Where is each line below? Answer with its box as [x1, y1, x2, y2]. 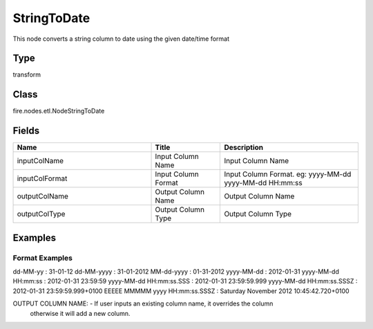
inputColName [17, 156, 64, 166]
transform [12, 70, 41, 79]
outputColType [17, 209, 66, 219]
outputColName [17, 191, 69, 201]
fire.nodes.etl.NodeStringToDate [12, 107, 105, 115]
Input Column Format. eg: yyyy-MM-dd [224, 169, 352, 179]
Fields [12, 125, 40, 137]
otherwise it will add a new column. [30, 309, 131, 317]
